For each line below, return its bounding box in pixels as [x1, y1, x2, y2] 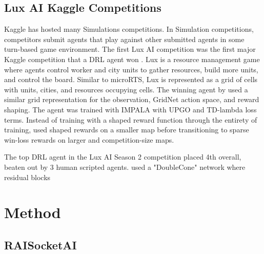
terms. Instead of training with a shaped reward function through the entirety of [4, 114, 257, 125]
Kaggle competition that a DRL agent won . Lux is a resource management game [4, 53, 260, 64]
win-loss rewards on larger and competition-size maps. [4, 134, 174, 145]
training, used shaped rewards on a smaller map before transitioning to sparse [4, 124, 249, 135]
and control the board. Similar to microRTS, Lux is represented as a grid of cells [4, 74, 258, 85]
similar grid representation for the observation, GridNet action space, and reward [4, 94, 259, 105]
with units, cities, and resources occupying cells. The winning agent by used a [4, 84, 248, 94]
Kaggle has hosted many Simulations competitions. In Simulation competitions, [4, 24, 254, 34]
